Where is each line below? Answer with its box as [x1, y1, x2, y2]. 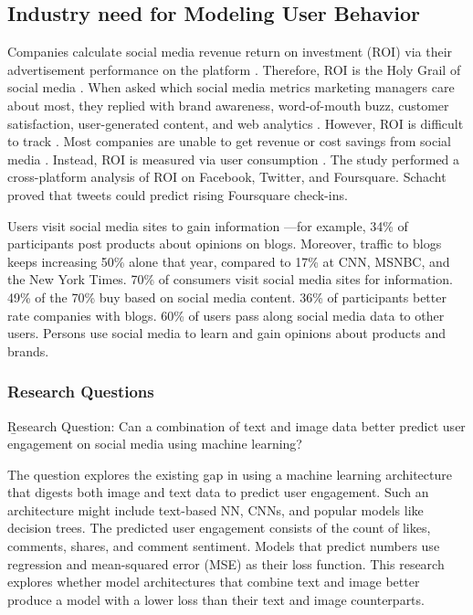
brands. [7, 341, 49, 360]
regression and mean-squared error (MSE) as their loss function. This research [7, 554, 445, 573]
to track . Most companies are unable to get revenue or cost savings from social [7, 132, 451, 151]
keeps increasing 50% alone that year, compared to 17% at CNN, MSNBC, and [7, 251, 450, 270]
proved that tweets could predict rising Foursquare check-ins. [7, 185, 348, 204]
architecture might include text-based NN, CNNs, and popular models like [7, 500, 424, 519]
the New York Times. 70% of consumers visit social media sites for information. [7, 270, 453, 289]
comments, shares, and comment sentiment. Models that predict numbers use [7, 536, 440, 556]
